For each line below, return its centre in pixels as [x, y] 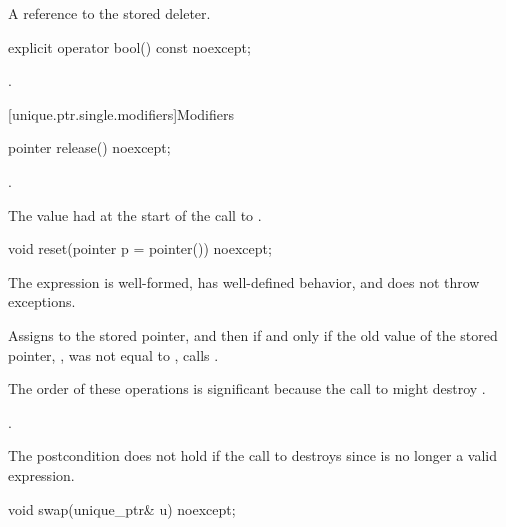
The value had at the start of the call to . [135, 214]
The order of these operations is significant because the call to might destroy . [247, 388]
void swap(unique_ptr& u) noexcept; [122, 508]
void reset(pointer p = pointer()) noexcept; [140, 248]
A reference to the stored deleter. [109, 13]
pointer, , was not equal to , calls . [113, 354]
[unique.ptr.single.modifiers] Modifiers [121, 113]
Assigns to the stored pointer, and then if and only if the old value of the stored [253, 334]
